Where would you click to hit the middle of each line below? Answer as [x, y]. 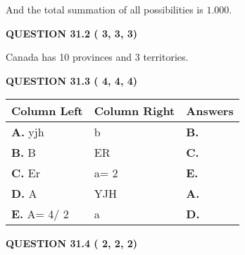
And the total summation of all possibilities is [105, 9]
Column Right [134, 111]
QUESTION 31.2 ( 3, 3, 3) [72, 33]
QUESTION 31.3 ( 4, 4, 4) [72, 80]
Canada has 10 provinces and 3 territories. [97, 57]
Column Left [47, 111]
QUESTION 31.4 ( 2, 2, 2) [72, 243]
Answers [210, 111]
